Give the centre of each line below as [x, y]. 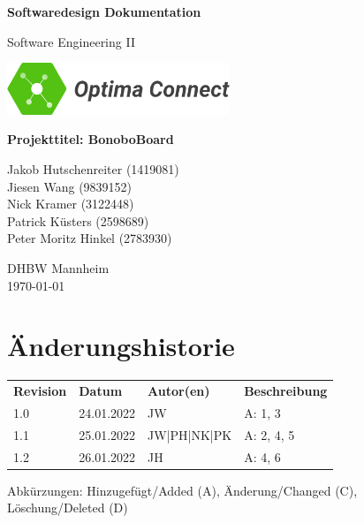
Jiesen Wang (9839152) [70, 186]
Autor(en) [179, 390]
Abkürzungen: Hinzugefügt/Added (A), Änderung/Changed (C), [182, 490]
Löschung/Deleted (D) [68, 508]
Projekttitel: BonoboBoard [91, 139]
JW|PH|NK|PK [190, 434]
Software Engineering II [71, 41]
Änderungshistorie [121, 346]
